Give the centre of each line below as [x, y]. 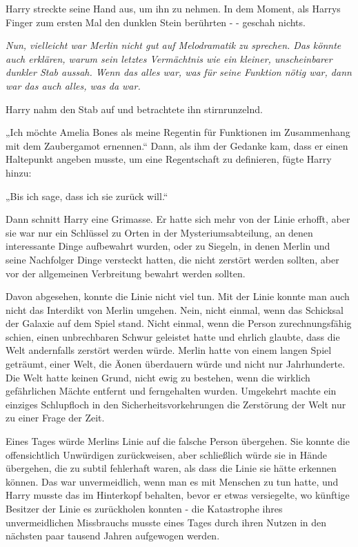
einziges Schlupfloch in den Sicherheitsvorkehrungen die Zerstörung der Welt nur [176, 404]
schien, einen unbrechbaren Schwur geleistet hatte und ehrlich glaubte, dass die [173, 336]
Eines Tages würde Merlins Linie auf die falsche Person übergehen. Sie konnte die [178, 441]
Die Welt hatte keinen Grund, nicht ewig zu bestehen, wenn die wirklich [158, 377]
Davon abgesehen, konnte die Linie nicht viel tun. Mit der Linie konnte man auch [178, 296]
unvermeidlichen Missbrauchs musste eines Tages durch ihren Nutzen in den [166, 522]
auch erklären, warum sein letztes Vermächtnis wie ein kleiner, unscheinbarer [169, 58]
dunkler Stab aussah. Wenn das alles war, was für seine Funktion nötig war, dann [179, 72]
